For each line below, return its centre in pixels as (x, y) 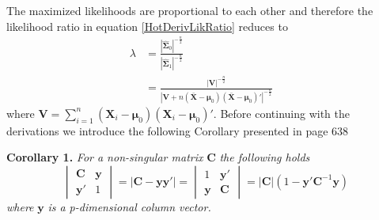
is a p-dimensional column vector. (129, 206)
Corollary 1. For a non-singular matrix (105, 157)
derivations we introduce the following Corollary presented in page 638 (178, 130)
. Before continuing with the (281, 113)
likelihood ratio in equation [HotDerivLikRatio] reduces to (147, 26)
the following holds (265, 157)
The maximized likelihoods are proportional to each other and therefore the (190, 10)
